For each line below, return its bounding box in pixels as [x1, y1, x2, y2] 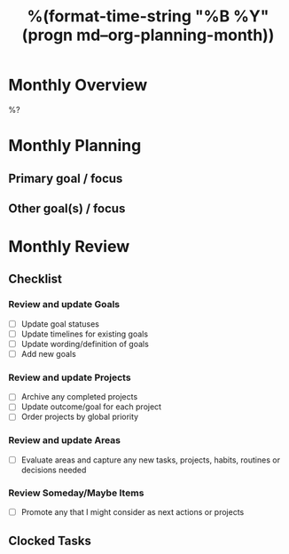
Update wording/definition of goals [20, 338, 150, 349]
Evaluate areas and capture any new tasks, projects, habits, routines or [20, 455, 281, 465]
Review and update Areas [8, 434, 121, 447]
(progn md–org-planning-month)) [21, 25, 275, 45]
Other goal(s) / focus [8, 201, 126, 216]
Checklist [8, 272, 63, 287]
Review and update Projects [8, 371, 131, 384]
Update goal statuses [20, 318, 99, 329]
